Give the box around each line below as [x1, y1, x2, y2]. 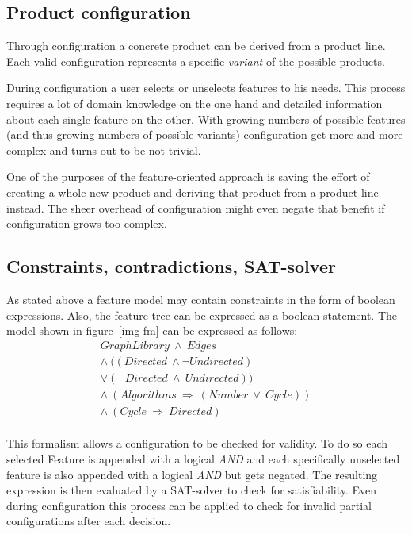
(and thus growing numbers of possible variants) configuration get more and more [6, 126, 403, 143]
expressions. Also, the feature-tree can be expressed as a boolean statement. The [6, 306, 398, 323]
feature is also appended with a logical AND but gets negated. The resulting [6, 466, 378, 482]
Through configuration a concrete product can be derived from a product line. [6, 37, 386, 54]
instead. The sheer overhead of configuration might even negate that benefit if [6, 199, 385, 216]
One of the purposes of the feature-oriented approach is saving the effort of [6, 168, 370, 185]
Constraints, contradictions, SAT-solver [6, 254, 336, 279]
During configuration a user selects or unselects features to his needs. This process [6, 79, 406, 96]
